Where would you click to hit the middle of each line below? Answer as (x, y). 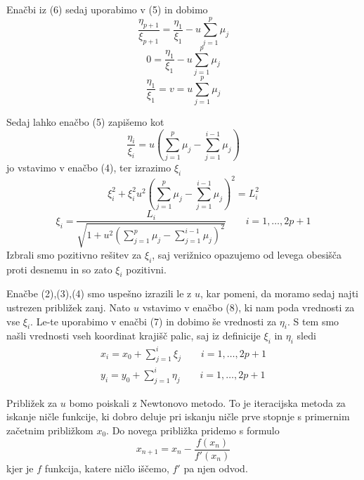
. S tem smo (313, 321)
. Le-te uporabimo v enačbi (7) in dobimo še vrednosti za (154, 321)
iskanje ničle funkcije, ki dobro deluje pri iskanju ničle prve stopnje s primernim (178, 416)
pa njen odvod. (216, 468)
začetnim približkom (50, 430)
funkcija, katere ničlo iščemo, (107, 468)
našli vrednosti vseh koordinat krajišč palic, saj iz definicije (134, 336)
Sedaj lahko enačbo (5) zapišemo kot (85, 121)
